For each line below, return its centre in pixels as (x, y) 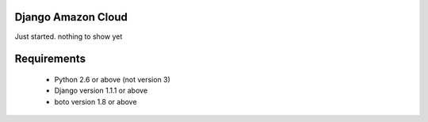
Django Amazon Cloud (71, 17)
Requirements (50, 59)
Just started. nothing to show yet (69, 36)
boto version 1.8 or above (96, 101)
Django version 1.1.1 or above (101, 90)
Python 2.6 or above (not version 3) (112, 79)
